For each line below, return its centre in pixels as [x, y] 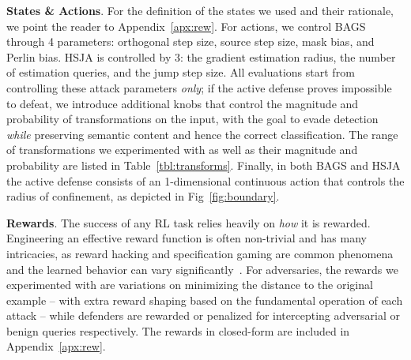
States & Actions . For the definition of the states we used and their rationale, [200, 10]
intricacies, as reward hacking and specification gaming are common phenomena [200, 253]
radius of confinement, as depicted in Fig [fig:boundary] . [143, 196]
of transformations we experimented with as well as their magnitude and [182, 150]
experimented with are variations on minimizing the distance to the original [190, 285]
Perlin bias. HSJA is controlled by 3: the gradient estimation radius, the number [201, 56]
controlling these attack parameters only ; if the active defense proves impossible [199, 87]
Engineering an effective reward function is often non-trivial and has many [187, 238]
